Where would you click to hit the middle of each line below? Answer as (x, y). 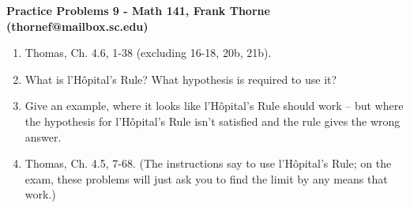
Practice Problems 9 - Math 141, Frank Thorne (138, 10)
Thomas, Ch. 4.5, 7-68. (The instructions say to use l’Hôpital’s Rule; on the (208, 163)
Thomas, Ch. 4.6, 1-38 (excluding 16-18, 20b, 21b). (148, 53)
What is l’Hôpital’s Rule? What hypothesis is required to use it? (181, 79)
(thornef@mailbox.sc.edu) (77, 26)
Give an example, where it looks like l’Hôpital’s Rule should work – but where (214, 106)
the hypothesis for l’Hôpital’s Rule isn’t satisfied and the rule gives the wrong (213, 121)
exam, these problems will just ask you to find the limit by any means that (206, 178)
